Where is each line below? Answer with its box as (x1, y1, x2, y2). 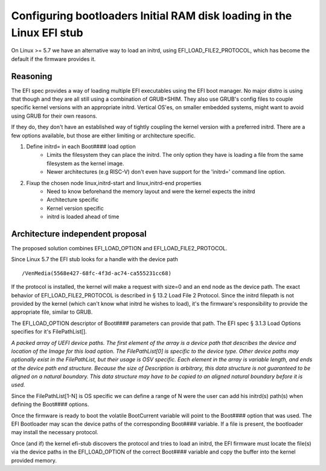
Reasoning (11, 71, 53, 81)
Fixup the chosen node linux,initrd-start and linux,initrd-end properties (26, 179, 202, 186)
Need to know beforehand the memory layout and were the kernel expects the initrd (46, 188, 255, 195)
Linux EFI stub (11, 26, 84, 39)
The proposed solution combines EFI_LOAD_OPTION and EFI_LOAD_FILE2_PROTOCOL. (11, 245, 228, 252)
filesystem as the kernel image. (46, 160, 124, 167)
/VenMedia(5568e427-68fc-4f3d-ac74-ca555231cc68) (22, 270, 172, 277)
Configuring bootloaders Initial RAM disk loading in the (11, 9, 292, 22)
